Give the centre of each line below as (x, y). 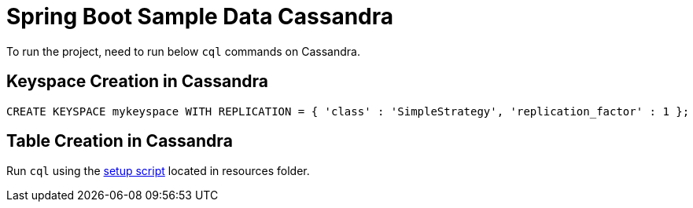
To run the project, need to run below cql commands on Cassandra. (183, 51)
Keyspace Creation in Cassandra (138, 82)
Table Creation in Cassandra (120, 141)
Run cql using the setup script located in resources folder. (158, 171)
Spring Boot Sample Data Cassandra (200, 16)
